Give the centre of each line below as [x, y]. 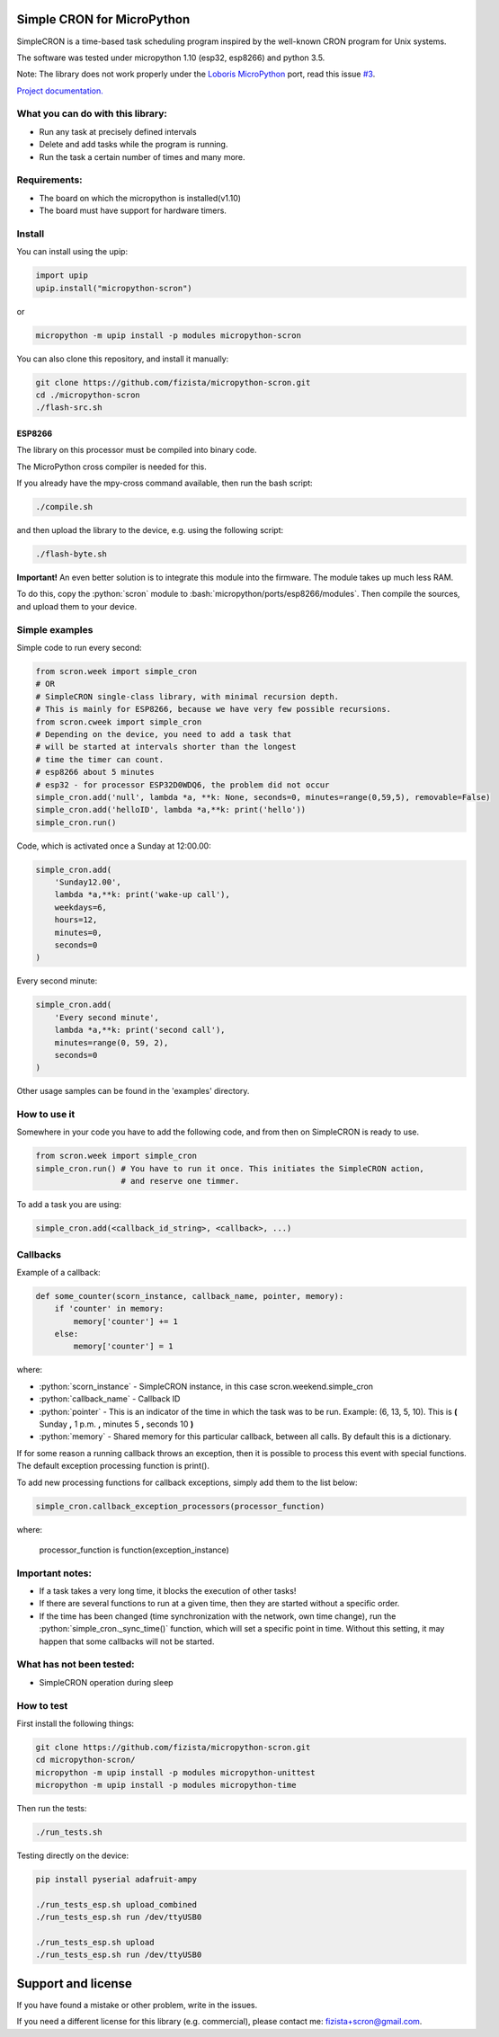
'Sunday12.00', [88, 882]
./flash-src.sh [69, 408]
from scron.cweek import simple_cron [119, 722]
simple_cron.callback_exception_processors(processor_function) [180, 1506]
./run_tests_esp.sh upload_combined [116, 1904]
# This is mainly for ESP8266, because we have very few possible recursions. [213, 709]
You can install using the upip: [72, 252]
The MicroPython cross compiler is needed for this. [111, 467]
